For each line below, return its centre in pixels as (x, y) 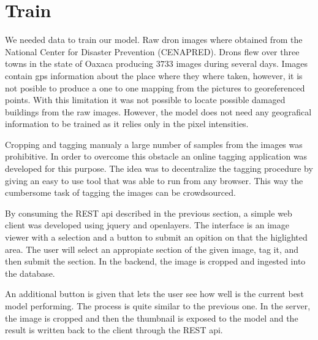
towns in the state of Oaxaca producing (79, 64)
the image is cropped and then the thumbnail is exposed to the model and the (152, 318)
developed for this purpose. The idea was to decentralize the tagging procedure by (159, 168)
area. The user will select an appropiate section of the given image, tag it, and (152, 249)
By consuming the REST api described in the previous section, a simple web (149, 213)
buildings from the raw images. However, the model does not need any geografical (158, 111)
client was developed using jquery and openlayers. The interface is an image (147, 225)
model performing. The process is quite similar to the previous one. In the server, (158, 306)
